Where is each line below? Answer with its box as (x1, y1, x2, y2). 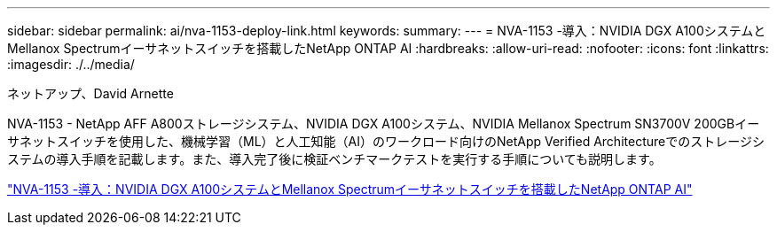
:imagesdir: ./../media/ (7, 57, 135, 72)
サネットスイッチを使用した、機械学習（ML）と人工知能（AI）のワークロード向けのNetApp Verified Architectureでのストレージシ (7, 134, 765, 149)
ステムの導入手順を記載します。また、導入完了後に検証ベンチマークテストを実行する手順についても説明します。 (7, 151, 662, 166)
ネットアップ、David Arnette (7, 86, 174, 101)
